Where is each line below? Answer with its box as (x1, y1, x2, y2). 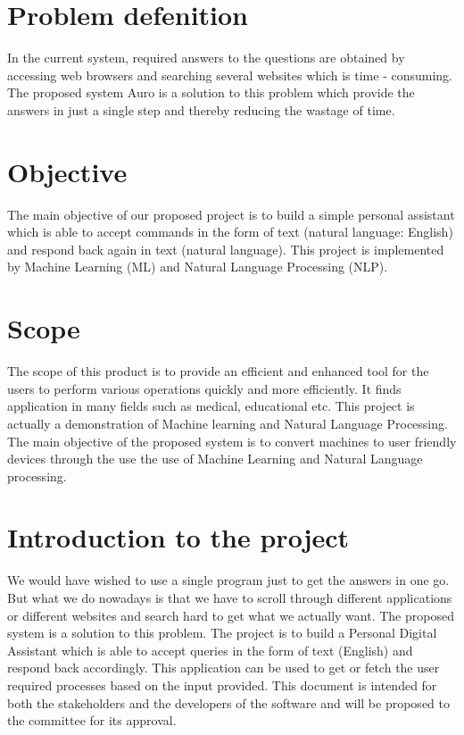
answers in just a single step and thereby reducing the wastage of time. (7, 100, 395, 119)
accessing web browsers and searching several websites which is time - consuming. (7, 65, 452, 84)
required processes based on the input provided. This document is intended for (7, 675, 437, 694)
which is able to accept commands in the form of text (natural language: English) (7, 222, 453, 241)
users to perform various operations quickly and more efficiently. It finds (7, 379, 402, 397)
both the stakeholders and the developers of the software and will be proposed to (7, 693, 450, 712)
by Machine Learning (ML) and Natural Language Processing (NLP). (7, 257, 388, 276)
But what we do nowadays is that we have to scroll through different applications (7, 589, 452, 606)
